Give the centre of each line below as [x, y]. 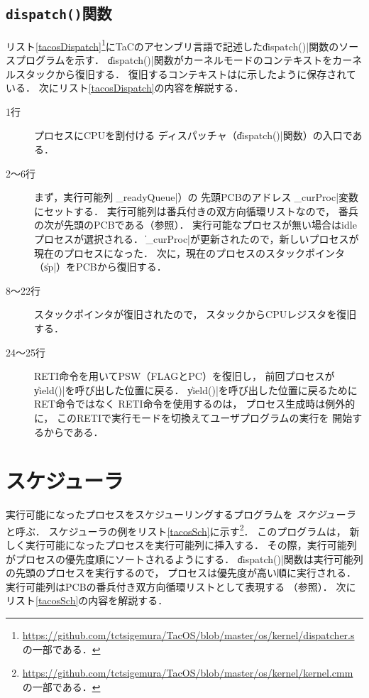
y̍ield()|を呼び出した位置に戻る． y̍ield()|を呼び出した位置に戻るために [196, 389]
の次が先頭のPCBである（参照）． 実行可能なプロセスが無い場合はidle [195, 225]
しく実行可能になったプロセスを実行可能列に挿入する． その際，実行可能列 [181, 545]
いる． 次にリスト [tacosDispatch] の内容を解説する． [125, 88]
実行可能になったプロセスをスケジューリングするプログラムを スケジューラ [181, 514]
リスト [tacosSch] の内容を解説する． [87, 600]
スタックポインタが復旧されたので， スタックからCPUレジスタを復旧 [195, 314]
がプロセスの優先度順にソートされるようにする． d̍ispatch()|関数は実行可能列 [184, 558]
